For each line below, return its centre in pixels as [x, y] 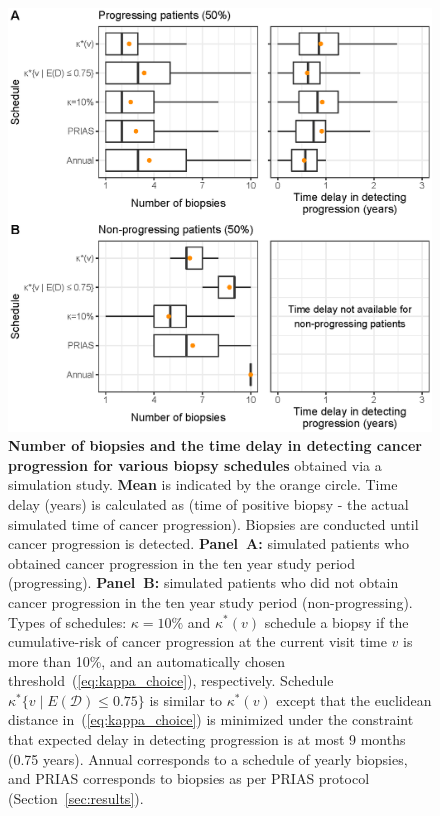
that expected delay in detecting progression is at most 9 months [207, 739]
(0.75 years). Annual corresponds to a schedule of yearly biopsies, [208, 758]
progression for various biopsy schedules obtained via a [195, 464]
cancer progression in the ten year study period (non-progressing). [210, 601]
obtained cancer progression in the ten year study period [181, 562]
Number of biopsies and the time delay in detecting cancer [215, 445]
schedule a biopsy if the [336, 621]
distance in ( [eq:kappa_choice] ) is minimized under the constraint [211, 719]
